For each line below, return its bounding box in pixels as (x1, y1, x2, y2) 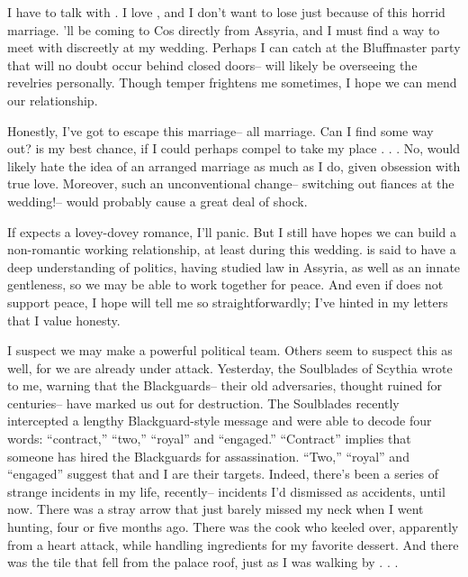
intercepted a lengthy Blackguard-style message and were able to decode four (7, 411, 432, 430)
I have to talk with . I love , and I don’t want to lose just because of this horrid (7, 3, 445, 21)
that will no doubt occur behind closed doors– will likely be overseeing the (7, 55, 418, 74)
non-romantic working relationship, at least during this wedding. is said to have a (7, 240, 456, 259)
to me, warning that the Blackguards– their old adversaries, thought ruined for (7, 376, 442, 395)
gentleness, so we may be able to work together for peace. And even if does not (7, 275, 444, 294)
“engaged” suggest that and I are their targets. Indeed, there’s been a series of (7, 464, 438, 483)
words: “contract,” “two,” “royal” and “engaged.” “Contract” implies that (7, 429, 411, 448)
